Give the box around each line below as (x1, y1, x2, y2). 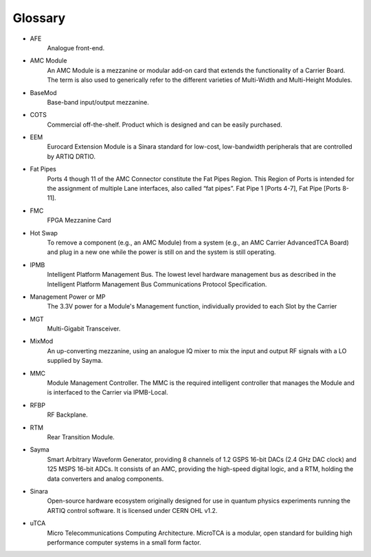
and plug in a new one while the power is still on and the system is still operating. (47, 248, 276, 256)
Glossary (12, 10, 66, 25)
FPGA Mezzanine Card (47, 216, 111, 224)
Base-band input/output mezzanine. (47, 98, 149, 106)
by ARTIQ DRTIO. (47, 152, 96, 160)
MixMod (30, 337, 54, 346)
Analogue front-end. (47, 43, 105, 52)
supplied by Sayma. (47, 357, 103, 365)
